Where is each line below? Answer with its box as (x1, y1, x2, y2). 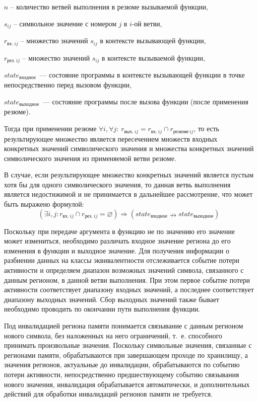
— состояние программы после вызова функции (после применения (43, 96, 249, 106)
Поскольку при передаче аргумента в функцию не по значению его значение (4, 226, 235, 236)
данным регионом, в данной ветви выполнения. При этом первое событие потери (4, 274, 250, 285)
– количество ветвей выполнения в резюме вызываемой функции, (10, 1, 208, 11)
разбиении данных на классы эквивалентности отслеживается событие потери (4, 255, 240, 265)
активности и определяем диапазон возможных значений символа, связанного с (4, 265, 244, 275)
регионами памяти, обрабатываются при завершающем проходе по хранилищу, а (4, 349, 248, 360)
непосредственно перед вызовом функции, (4, 80, 131, 90)
